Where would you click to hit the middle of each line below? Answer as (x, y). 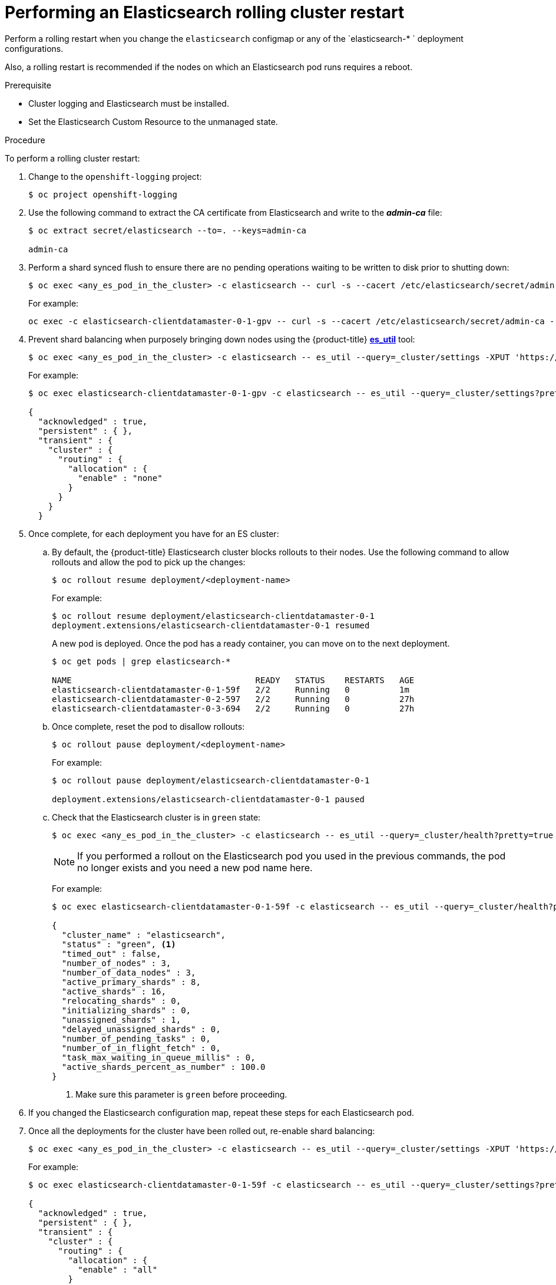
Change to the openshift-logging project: (115, 176)
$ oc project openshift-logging (103, 194)
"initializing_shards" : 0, (126, 1010)
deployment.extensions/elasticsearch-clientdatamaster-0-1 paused (208, 799)
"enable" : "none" (120, 478)
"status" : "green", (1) (119, 944)
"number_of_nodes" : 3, (116, 963)
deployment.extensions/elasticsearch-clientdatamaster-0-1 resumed (211, 625)
